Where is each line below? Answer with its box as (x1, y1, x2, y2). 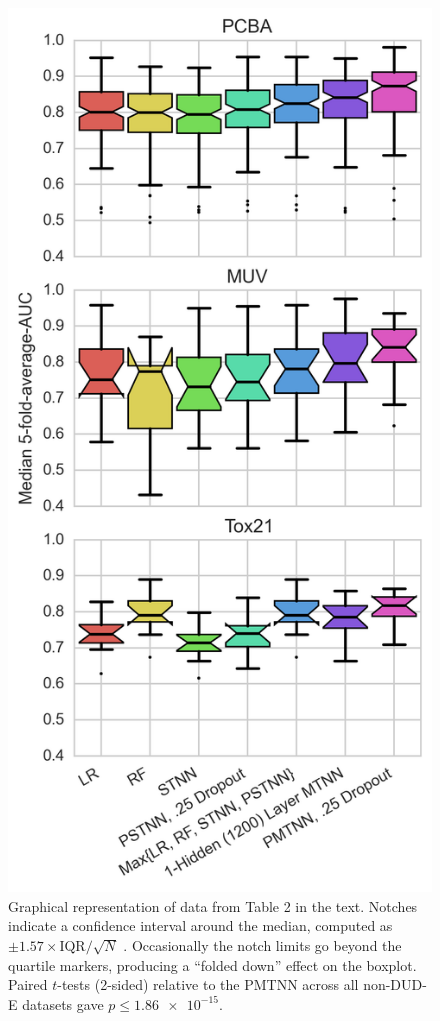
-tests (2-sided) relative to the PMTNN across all (57, 974, 359, 995)
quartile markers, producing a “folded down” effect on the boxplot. (8, 954, 417, 975)
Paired (8, 974, 48, 995)
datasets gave (22, 993, 104, 1014)
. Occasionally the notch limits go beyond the (123, 935, 402, 956)
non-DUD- (363, 974, 427, 995)
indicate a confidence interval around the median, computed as (8, 915, 393, 936)
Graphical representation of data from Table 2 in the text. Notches (8, 895, 418, 916)
